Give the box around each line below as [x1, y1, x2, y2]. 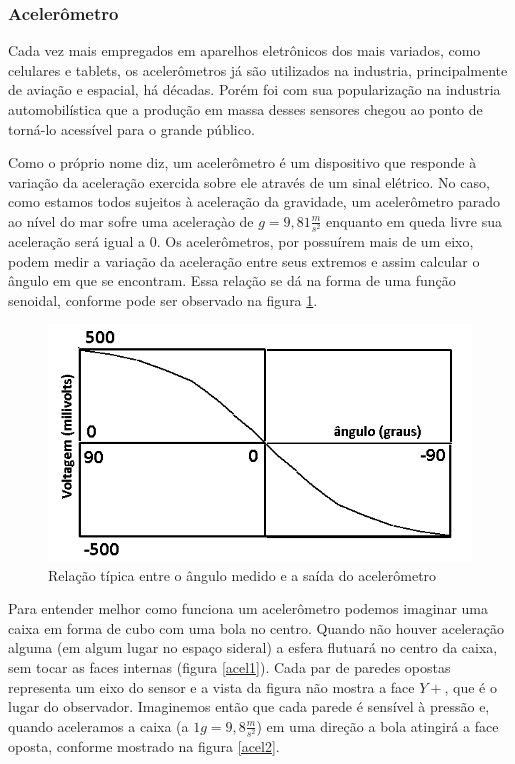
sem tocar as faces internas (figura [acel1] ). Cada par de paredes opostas [8, 657, 451, 678]
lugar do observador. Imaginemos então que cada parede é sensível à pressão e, [8, 696, 490, 717]
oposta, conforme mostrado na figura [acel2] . [8, 735, 280, 756]
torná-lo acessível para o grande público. [8, 118, 255, 139]
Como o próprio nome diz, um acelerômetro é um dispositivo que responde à [8, 152, 477, 173]
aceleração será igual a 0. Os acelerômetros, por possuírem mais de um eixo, [8, 231, 474, 252]
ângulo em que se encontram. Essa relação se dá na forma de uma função [8, 270, 456, 291]
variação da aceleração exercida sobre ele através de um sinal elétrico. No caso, [8, 171, 490, 192]
